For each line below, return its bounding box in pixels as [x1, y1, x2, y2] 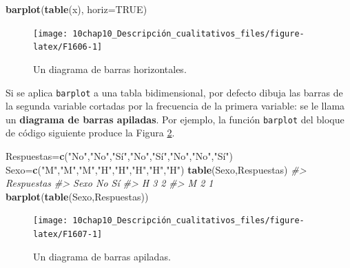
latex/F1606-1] [33, 42, 103, 52]
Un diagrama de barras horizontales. [33, 61, 187, 76]
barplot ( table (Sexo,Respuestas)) [6, 189, 149, 203]
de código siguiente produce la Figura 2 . [6, 125, 175, 140]
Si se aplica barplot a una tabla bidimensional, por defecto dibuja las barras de [6, 85, 343, 99]
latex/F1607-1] [33, 229, 103, 240]
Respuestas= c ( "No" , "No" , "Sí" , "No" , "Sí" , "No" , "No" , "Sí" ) [6, 149, 233, 163]
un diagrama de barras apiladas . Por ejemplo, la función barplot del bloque [6, 112, 344, 126]
